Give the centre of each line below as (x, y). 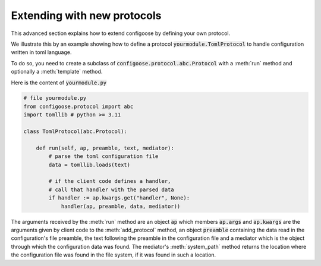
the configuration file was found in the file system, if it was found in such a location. (114, 255)
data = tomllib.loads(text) (89, 164)
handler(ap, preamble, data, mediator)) (121, 206)
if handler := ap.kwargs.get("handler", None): (119, 198)
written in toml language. (41, 52)
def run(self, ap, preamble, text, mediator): (105, 148)
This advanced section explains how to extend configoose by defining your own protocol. (121, 33)
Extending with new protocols (86, 15)
